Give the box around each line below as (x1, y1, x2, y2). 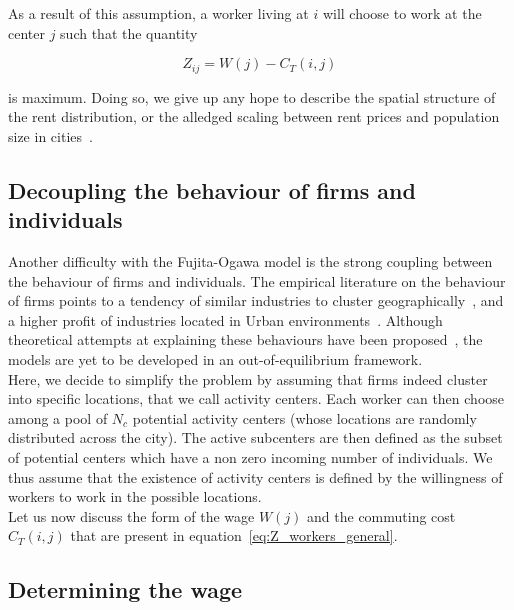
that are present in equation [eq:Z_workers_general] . (70, 525, 398, 546)
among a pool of (8, 407, 108, 428)
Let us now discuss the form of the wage (8, 505, 255, 526)
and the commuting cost (307, 505, 456, 526)
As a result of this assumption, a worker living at (8, 3, 309, 23)
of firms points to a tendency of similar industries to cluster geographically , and (8, 290, 504, 311)
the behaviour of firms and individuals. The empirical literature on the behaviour (8, 270, 506, 291)
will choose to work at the (322, 3, 482, 23)
